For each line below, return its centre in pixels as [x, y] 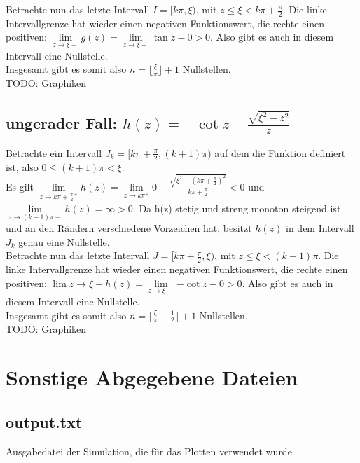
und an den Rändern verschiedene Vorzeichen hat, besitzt [129, 228]
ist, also [22, 166]
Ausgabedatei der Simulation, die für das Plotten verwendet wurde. [150, 451]
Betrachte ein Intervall [54, 152]
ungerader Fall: [62, 123]
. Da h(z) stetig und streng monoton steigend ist [237, 208]
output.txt [44, 421]
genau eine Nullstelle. [64, 241]
